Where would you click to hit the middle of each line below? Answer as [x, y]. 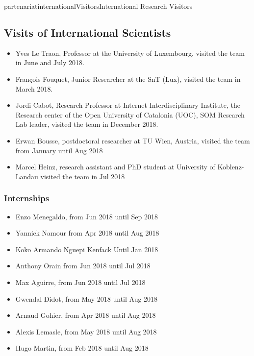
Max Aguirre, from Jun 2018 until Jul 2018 [80, 282]
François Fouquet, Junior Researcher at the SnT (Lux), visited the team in [128, 79]
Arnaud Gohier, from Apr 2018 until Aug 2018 [86, 315]
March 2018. [34, 88]
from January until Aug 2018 [59, 150]
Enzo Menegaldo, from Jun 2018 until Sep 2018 [87, 216]
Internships [27, 198]
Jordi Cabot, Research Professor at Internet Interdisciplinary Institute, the [128, 105]
